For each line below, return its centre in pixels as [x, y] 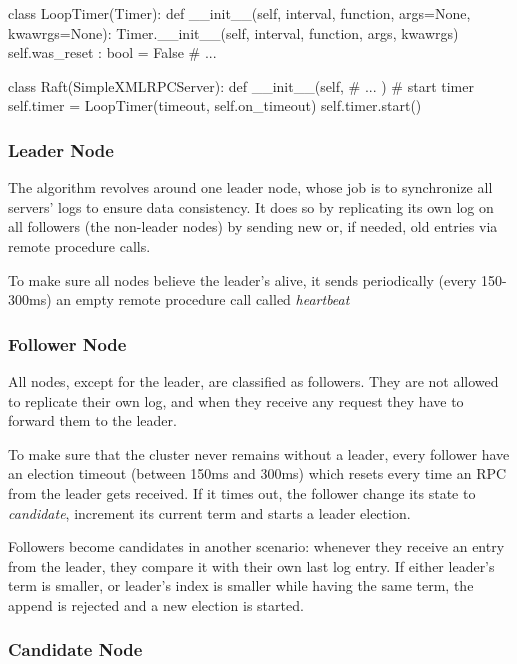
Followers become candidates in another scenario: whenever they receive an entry [256, 546]
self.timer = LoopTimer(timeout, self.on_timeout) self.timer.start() [215, 105]
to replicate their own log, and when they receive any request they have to [236, 400]
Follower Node [67, 343]
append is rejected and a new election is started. [156, 604]
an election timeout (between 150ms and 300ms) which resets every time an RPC [257, 473]
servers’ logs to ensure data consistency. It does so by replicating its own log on [251, 206]
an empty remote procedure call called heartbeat [203, 299]
